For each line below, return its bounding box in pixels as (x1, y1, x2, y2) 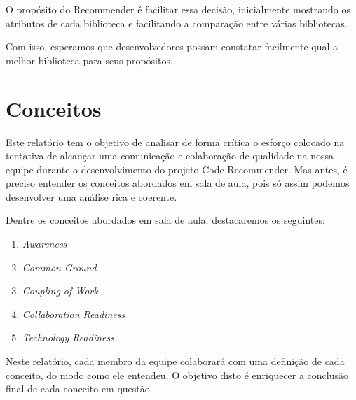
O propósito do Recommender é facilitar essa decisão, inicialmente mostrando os (6, 2, 350, 16)
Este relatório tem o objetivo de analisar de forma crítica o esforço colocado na (6, 134, 345, 149)
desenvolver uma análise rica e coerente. (6, 189, 177, 203)
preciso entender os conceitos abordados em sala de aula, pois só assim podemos (6, 176, 350, 190)
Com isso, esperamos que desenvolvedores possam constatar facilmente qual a (6, 39, 338, 54)
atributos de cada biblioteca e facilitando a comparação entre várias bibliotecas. (6, 15, 348, 30)
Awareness (22, 236, 67, 251)
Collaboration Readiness (22, 306, 125, 321)
